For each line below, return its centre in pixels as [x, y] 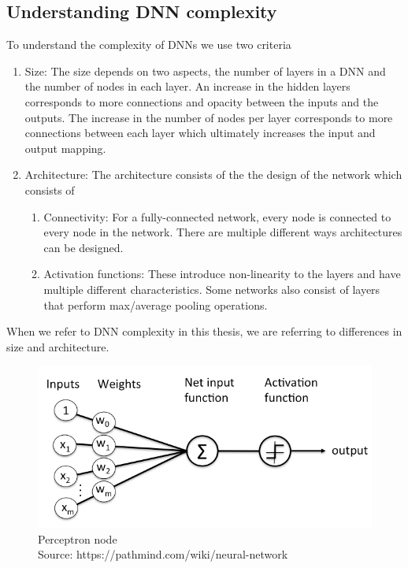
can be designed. [83, 247]
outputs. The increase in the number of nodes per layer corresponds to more [209, 117]
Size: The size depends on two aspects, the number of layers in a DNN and [205, 71]
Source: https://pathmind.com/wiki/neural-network [163, 554]
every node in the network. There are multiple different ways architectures [223, 232]
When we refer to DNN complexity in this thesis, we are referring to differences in [204, 331]
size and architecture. [58, 346]
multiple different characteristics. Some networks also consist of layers [212, 289]
